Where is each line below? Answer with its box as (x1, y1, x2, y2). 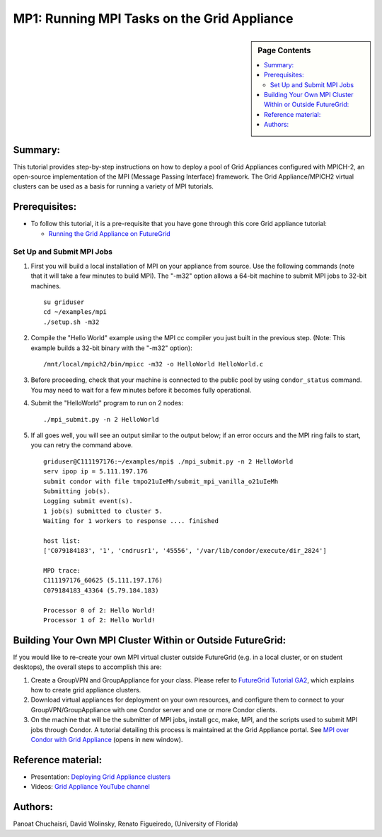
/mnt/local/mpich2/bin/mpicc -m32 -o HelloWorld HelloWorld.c (43, 360, 264, 368)
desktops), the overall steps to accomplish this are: (13, 663, 162, 671)
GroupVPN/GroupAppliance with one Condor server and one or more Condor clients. (30, 705, 277, 714)
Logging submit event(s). (43, 497, 134, 505)
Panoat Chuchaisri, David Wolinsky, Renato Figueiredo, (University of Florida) (13, 819, 238, 828)
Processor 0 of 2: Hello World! (43, 606, 156, 614)
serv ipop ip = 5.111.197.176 (43, 468, 149, 476)
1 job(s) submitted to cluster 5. (43, 507, 163, 515)
